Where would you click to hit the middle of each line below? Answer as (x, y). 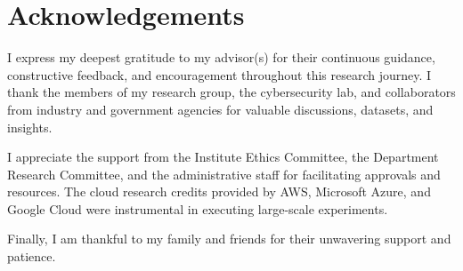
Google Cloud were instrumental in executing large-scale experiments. (198, 208)
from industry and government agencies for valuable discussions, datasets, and (220, 109)
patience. (32, 256)
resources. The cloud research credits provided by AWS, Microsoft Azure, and (219, 191)
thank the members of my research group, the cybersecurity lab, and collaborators (231, 92)
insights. (30, 127)
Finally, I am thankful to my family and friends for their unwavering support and (229, 239)
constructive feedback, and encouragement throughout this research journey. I (219, 74)
